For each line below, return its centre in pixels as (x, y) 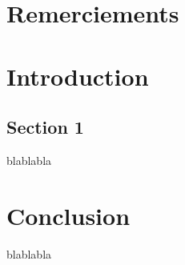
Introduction (78, 76)
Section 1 (45, 127)
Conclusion (68, 215)
